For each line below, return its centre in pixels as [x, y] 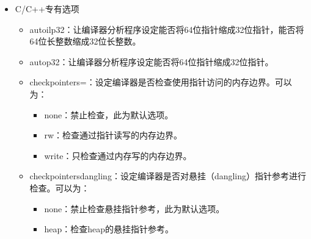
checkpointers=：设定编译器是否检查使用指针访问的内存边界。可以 [161, 82]
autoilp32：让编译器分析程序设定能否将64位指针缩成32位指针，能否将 [167, 29]
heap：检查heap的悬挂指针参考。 [109, 229]
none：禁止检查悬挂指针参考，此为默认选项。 [134, 208]
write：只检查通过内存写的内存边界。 [118, 155]
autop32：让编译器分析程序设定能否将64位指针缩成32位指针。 [152, 61]
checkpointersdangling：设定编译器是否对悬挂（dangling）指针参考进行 [168, 176]
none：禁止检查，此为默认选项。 [109, 114]
